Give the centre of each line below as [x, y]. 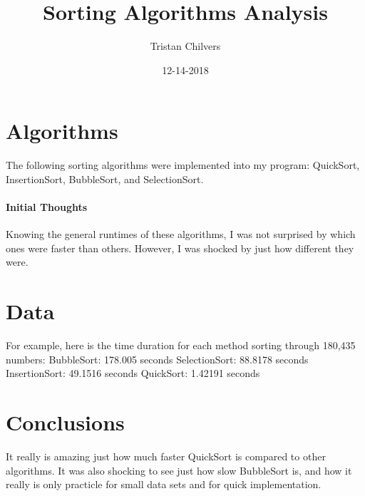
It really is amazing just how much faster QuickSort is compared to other [166, 456]
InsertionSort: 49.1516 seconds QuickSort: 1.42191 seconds [133, 373]
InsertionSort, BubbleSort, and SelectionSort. [105, 179]
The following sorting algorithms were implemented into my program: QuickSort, [183, 165]
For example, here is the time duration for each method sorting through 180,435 [181, 345]
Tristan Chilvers [185, 46]
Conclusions [65, 422]
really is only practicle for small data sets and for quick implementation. [164, 484]
